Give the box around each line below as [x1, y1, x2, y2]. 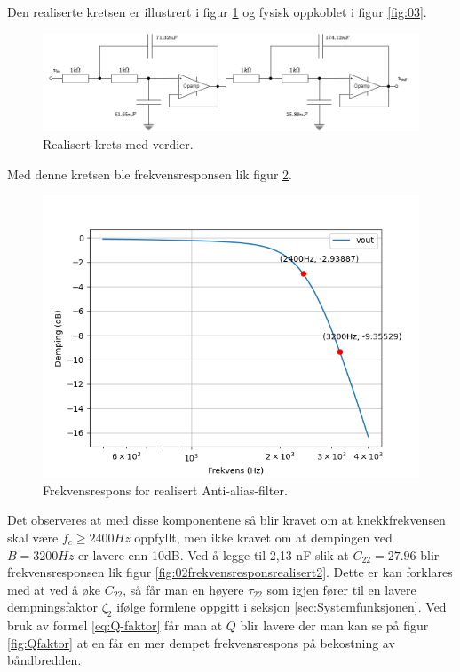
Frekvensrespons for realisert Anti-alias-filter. [43, 480, 288, 499]
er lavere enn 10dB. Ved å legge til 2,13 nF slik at [78, 545, 349, 564]
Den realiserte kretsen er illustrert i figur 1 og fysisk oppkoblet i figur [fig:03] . [7, 3, 427, 20]
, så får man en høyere [123, 580, 244, 598]
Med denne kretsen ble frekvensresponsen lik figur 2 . [7, 164, 292, 183]
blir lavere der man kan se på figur [240, 616, 429, 635]
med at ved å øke [7, 580, 100, 598]
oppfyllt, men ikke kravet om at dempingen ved [134, 527, 393, 546]
